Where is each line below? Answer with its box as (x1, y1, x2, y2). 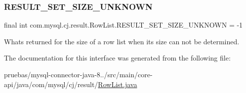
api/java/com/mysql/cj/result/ (4, 79, 98, 89)
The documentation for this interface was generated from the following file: (4, 53, 231, 63)
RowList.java (98, 79, 137, 89)
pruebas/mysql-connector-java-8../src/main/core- (4, 69, 153, 79)
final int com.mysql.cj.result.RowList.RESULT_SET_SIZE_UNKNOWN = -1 (4, 20, 243, 30)
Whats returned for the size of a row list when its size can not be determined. (4, 36, 240, 46)
